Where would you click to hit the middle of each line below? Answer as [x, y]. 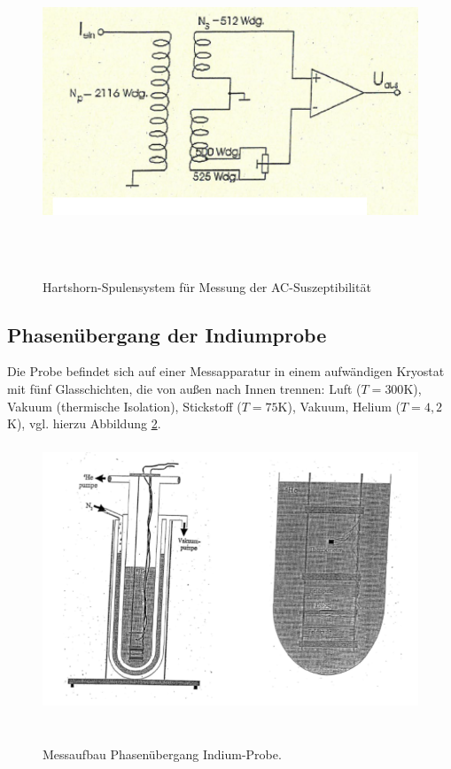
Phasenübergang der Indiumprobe [167, 334]
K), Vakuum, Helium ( [339, 406]
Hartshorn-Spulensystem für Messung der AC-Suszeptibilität [207, 286]
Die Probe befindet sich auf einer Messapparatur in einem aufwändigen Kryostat [226, 371]
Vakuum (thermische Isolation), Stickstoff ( [124, 406]
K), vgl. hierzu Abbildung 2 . [84, 423]
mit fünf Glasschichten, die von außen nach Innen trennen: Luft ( [184, 388]
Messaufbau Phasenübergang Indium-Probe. [162, 754]
